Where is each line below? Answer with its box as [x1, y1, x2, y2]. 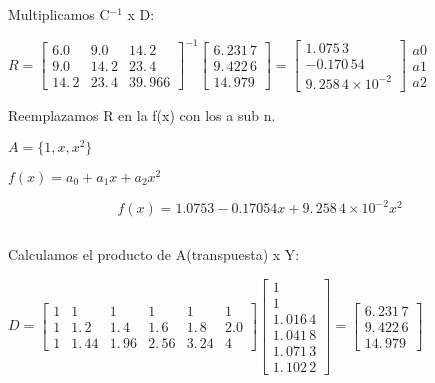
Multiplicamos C [8, 4, 110, 24]
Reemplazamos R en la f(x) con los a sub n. [8, 104, 276, 125]
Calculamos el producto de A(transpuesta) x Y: [8, 244, 300, 265]
